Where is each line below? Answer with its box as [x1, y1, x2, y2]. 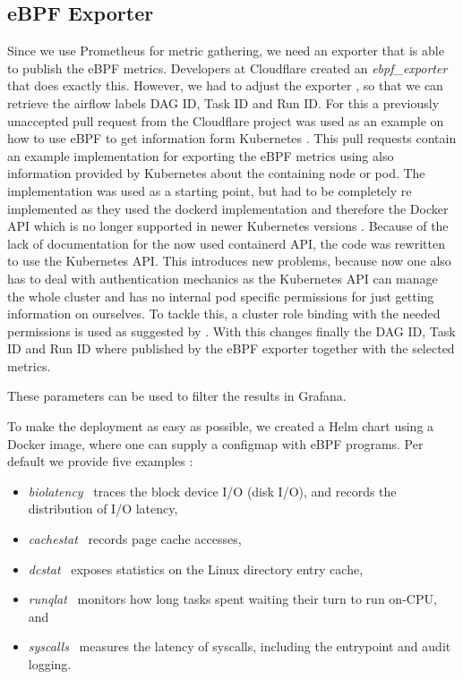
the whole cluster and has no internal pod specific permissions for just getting [7, 286, 434, 305]
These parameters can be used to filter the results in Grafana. [7, 386, 347, 405]
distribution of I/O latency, [28, 499, 178, 518]
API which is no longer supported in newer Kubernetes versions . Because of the [7, 216, 449, 235]
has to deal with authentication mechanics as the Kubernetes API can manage [7, 268, 438, 287]
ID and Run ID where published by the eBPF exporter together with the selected [7, 339, 455, 358]
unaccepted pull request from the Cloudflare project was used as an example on [7, 111, 444, 130]
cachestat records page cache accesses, [28, 530, 242, 548]
